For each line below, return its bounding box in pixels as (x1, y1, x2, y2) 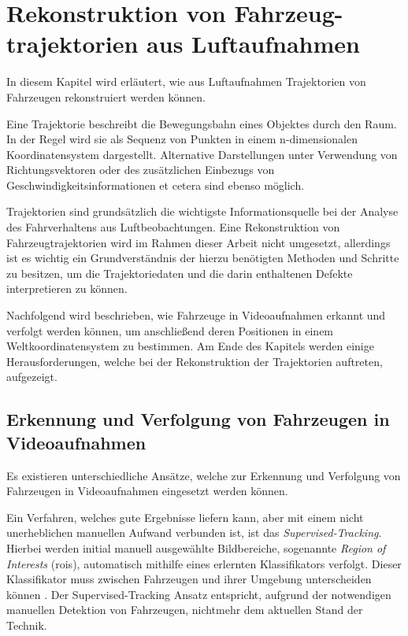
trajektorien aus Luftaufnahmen (6, 28, 360, 60)
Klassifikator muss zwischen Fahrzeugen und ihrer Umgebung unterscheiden (6, 571, 372, 587)
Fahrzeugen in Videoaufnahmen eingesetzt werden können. (6, 483, 288, 499)
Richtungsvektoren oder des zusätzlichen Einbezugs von (6, 161, 275, 178)
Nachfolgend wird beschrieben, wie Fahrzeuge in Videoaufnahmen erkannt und (6, 307, 386, 324)
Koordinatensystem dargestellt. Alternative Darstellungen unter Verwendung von (6, 146, 398, 162)
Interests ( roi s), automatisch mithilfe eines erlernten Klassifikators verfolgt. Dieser (6, 555, 402, 571)
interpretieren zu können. (6, 280, 128, 297)
